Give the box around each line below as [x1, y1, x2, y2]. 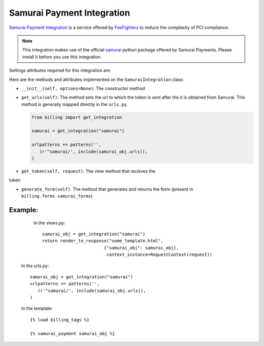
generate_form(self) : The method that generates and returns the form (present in [21, 186, 193, 192]
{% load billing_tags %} [30, 317, 89, 322]
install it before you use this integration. [22, 54, 102, 60]
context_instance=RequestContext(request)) [106, 252, 213, 257]
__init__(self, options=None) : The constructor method [21, 85, 145, 91]
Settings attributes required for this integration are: [9, 68, 111, 74]
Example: [9, 206, 39, 214]
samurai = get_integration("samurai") [31, 128, 125, 134]
